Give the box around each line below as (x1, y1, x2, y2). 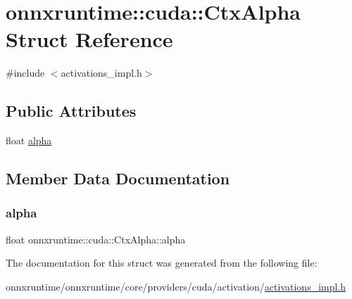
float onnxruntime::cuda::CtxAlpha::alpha (6, 231, 186, 246)
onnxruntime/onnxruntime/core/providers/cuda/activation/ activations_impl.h (6, 279, 346, 293)
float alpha (6, 133, 52, 148)
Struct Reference (6, 25, 173, 53)
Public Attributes (6, 100, 137, 122)
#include (6, 65, 45, 80)
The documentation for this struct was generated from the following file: (6, 255, 318, 270)
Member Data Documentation (6, 167, 230, 189)
